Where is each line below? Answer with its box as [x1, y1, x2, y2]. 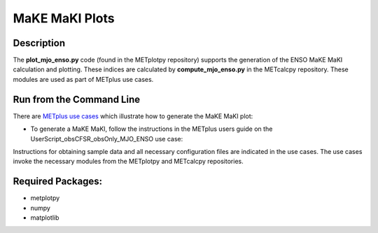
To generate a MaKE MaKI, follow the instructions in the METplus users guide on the [30, 125, 273, 133]
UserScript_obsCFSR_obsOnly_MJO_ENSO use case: [30, 134, 183, 143]
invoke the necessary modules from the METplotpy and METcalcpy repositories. [13, 157, 244, 166]
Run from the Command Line [13, 93, 140, 105]
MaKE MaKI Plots [13, 10, 115, 26]
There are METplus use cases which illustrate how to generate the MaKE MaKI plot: [13, 112, 253, 120]
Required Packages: [13, 176, 103, 188]
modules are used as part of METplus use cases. [13, 75, 154, 83]
